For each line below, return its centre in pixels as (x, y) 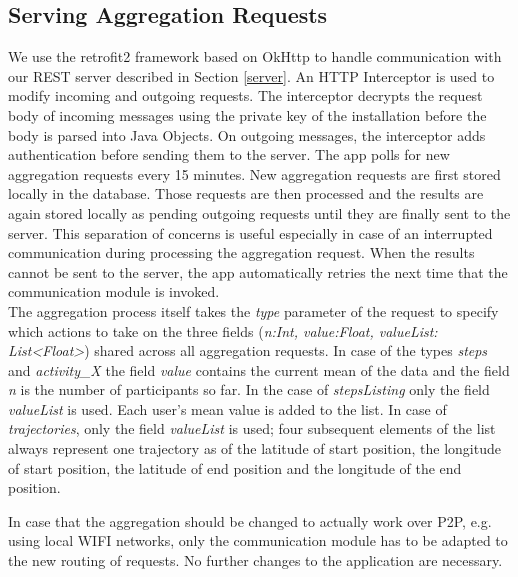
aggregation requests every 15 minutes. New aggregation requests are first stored (254, 173)
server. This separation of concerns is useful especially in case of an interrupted (250, 232)
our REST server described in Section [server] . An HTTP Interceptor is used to (251, 75)
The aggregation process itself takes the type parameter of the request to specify (253, 310)
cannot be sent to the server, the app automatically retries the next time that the (258, 271)
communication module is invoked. (114, 291)
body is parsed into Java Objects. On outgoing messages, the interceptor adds (247, 134)
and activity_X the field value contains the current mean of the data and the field (259, 369)
